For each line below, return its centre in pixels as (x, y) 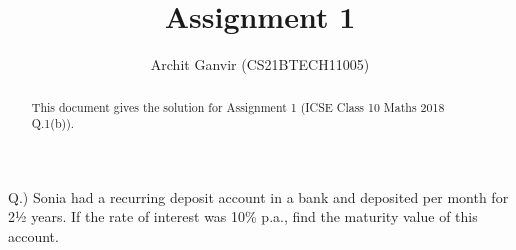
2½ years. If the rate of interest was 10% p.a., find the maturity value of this (243, 216)
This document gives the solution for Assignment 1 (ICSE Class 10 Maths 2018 (238, 106)
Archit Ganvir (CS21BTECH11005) (260, 64)
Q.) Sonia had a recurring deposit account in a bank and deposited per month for (258, 196)
